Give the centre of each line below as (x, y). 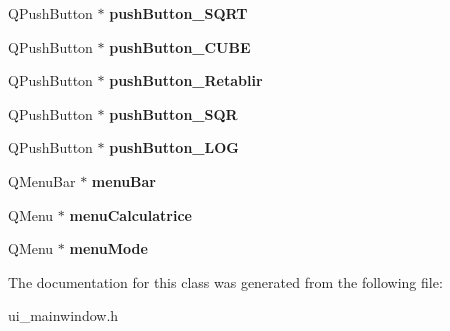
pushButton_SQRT (178, 13)
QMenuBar (42, 180)
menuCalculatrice (130, 214)
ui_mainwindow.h (63, 315)
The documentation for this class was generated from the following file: (225, 281)
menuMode (108, 248)
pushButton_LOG (174, 147)
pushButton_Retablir (186, 80)
